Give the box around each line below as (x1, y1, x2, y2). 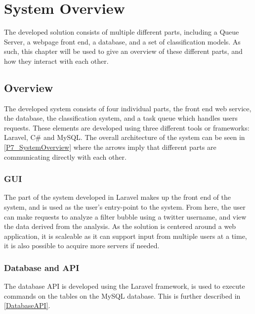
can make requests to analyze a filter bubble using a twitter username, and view (4, 211, 247, 222)
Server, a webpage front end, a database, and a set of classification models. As (4, 36, 241, 46)
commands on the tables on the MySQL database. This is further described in (4, 290, 241, 301)
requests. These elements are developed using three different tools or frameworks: (4, 122, 250, 133)
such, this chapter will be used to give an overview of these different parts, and (4, 46, 243, 56)
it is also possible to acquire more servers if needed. (4, 240, 160, 251)
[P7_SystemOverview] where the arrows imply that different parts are (4, 142, 216, 152)
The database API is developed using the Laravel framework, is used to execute (4, 281, 245, 291)
